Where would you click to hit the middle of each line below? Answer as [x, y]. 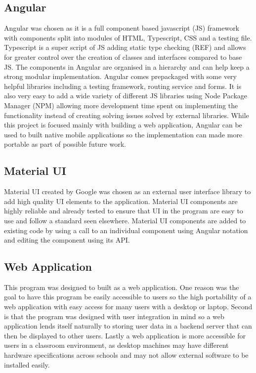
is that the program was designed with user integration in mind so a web [114, 316]
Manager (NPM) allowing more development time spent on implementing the [121, 105]
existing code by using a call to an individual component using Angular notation [126, 230]
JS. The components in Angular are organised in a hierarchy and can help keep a [127, 66]
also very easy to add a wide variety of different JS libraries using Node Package [126, 96]
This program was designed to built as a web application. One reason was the [122, 287]
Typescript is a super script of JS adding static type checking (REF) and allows [125, 47]
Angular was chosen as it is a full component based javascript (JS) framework [122, 28]
